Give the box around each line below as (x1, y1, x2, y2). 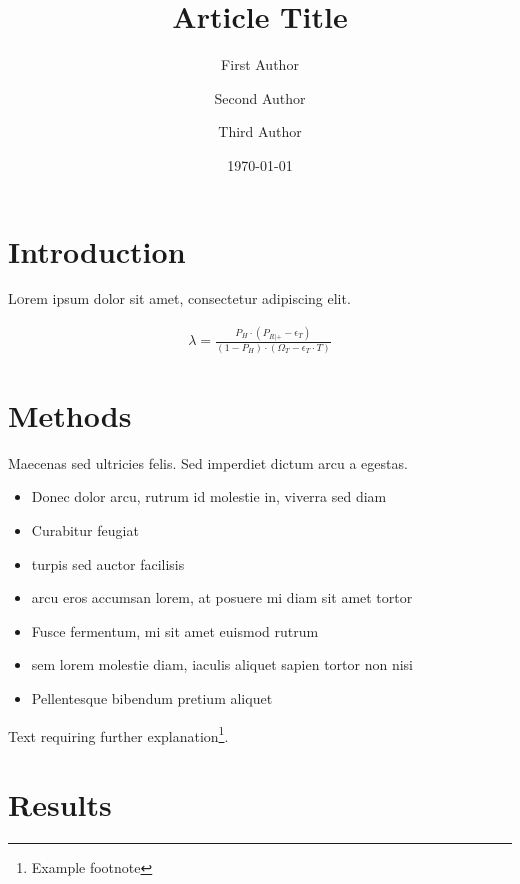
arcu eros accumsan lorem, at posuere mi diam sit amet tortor (31, 587, 413, 608)
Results (8, 784, 112, 824)
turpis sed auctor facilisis (31, 553, 185, 574)
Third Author (218, 121, 302, 142)
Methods (8, 394, 132, 435)
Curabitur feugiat (31, 520, 139, 540)
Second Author (214, 87, 306, 108)
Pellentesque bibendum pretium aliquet (31, 687, 273, 708)
